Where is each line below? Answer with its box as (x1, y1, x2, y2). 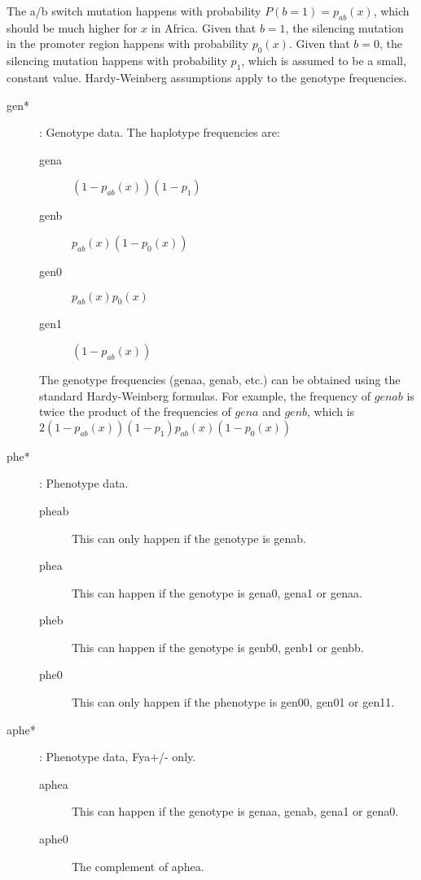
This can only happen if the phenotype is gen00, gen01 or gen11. (72, 694, 395, 711)
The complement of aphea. (72, 857, 204, 874)
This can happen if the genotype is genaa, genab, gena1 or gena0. (72, 803, 399, 820)
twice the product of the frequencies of (39, 403, 231, 420)
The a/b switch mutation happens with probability (7, 2, 261, 19)
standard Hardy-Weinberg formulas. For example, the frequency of (39, 387, 371, 404)
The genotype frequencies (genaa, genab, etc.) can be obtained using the (39, 370, 401, 387)
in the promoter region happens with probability (7, 35, 249, 52)
